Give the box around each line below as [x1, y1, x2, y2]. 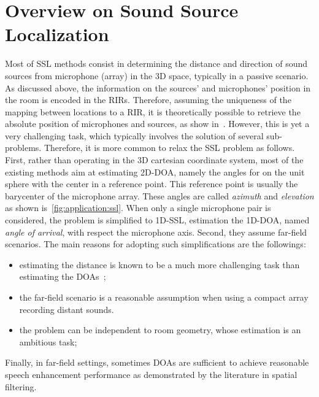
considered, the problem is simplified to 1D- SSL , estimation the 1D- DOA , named [5, 214, 310, 226]
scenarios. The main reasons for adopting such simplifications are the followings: [5, 237, 306, 250]
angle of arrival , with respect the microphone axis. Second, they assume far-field [5, 225, 307, 238]
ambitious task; [19, 335, 77, 348]
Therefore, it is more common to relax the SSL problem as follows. [44, 141, 295, 154]
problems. [5, 141, 42, 154]
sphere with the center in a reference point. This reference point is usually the [5, 177, 298, 190]
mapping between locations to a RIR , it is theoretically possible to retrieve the [5, 105, 301, 118]
